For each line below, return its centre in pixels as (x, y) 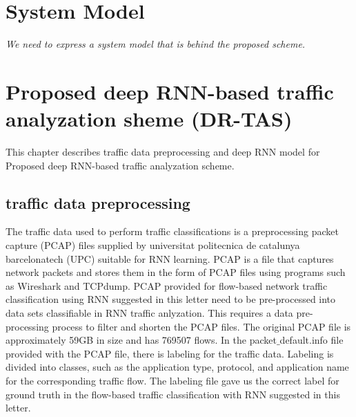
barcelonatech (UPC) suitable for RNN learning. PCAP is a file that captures (170, 258)
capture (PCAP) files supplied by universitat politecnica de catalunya (153, 245)
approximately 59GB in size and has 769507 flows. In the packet (141, 340)
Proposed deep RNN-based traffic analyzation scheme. (120, 165)
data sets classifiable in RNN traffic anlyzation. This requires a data (149, 312)
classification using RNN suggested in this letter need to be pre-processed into (171, 299)
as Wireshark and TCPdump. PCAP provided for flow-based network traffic (167, 285)
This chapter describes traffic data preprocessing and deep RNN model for (163, 152)
